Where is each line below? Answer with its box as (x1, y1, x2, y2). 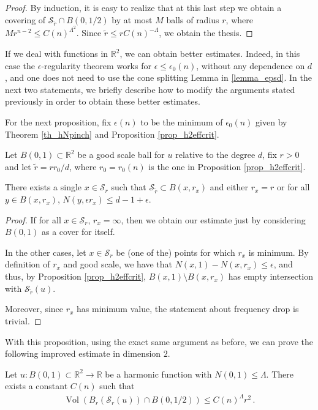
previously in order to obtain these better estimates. (5, 95, 200, 108)
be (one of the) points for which (116, 245, 235, 258)
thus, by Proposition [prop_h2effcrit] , (5, 270, 146, 283)
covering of (5, 13, 46, 26)
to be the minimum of (140, 115, 223, 128)
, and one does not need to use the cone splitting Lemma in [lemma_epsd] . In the (5, 71, 312, 84)
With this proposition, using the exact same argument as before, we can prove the (5, 335, 313, 348)
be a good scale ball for (77, 148, 165, 161)
